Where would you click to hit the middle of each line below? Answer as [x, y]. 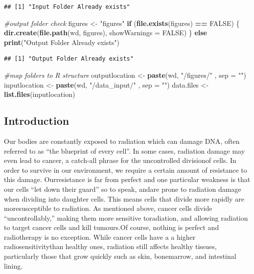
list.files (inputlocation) [40, 94]
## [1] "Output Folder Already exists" [69, 59]
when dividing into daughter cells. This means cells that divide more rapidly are [124, 198]
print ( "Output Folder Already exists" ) [62, 42]
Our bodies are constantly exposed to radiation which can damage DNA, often [122, 141]
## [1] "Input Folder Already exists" [67, 7]
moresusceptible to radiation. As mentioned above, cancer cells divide [108, 208]
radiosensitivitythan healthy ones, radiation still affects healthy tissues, [110, 246]
